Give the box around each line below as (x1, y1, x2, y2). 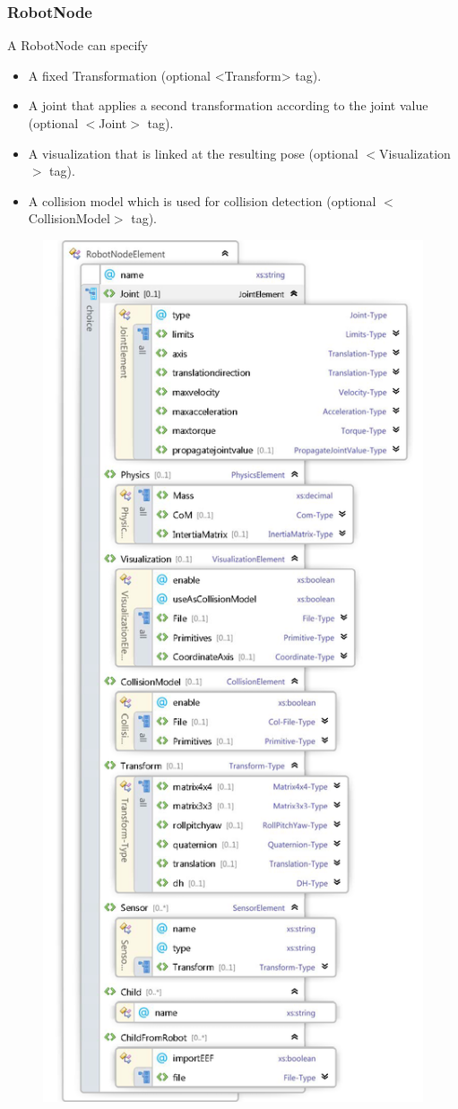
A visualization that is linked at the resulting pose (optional (28, 143, 359, 162)
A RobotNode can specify (7, 36, 148, 55)
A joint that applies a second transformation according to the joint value (28, 96, 428, 115)
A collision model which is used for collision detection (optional (28, 191, 376, 210)
